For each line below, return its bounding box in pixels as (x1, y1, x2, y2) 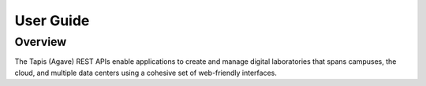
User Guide (14, 12, 90, 29)
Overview (14, 35, 67, 49)
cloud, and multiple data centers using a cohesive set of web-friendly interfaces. (14, 68, 278, 77)
